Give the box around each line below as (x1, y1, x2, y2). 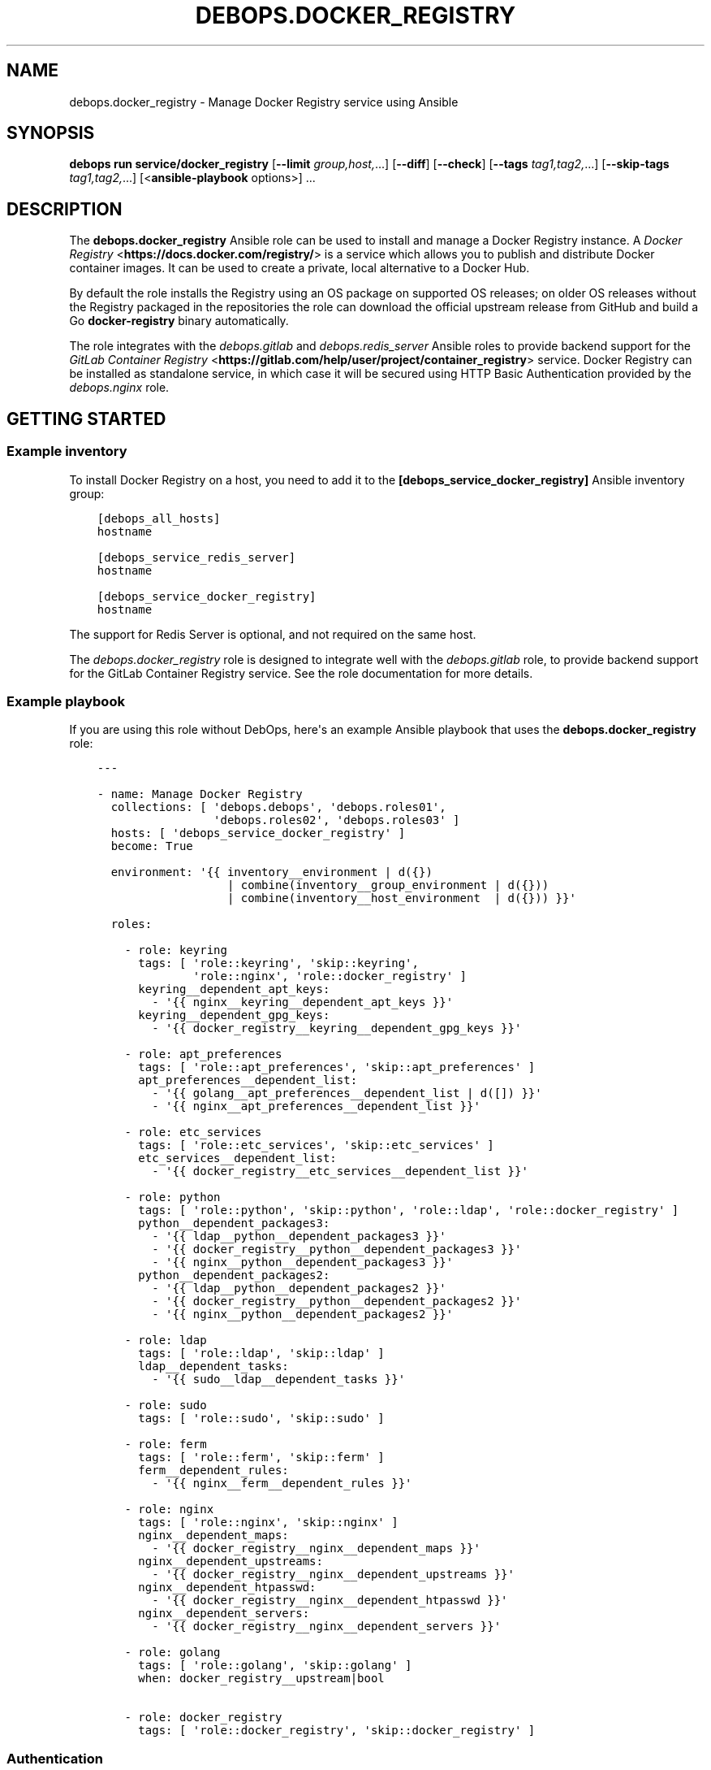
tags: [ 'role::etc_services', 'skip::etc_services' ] (138, 1139, 494, 1152)
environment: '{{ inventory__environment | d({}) (110, 865, 433, 879)
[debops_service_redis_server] (97, 550, 296, 564)
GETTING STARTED (6, 408, 166, 429)
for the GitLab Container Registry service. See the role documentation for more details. (69, 666, 533, 680)
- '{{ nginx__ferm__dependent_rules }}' (152, 1477, 412, 1490)
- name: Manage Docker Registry (97, 787, 303, 801)
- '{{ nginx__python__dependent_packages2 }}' (152, 1308, 454, 1321)
